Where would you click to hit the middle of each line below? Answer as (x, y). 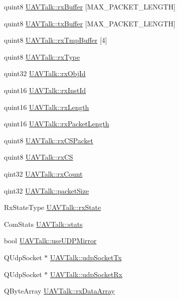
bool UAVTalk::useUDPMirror (50, 241)
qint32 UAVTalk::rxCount (43, 173)
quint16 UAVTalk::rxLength (47, 107)
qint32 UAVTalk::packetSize (47, 190)
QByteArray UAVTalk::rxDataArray (60, 291)
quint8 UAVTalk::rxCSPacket (49, 140)
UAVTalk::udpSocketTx (86, 257)
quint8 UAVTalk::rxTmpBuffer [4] (56, 40)
